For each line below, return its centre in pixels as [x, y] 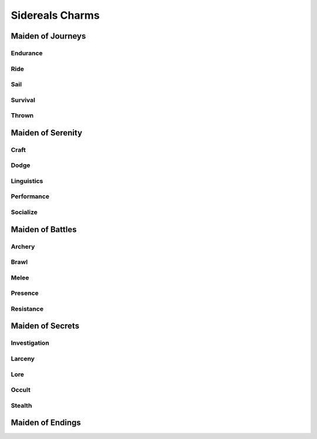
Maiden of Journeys [48, 36]
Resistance [27, 309]
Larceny [23, 359]
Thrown [22, 115]
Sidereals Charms [55, 15]
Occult [21, 390]
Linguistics [27, 181]
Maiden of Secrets [45, 326]
